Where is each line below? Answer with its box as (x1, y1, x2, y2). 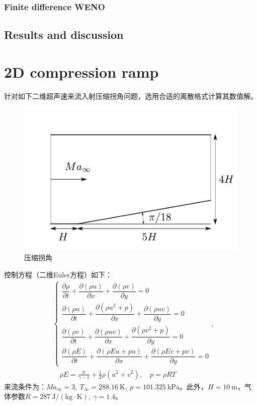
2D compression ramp (4, 61, 159, 82)
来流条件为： (4, 381, 46, 391)
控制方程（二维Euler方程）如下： (4, 269, 112, 280)
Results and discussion (4, 27, 124, 42)
